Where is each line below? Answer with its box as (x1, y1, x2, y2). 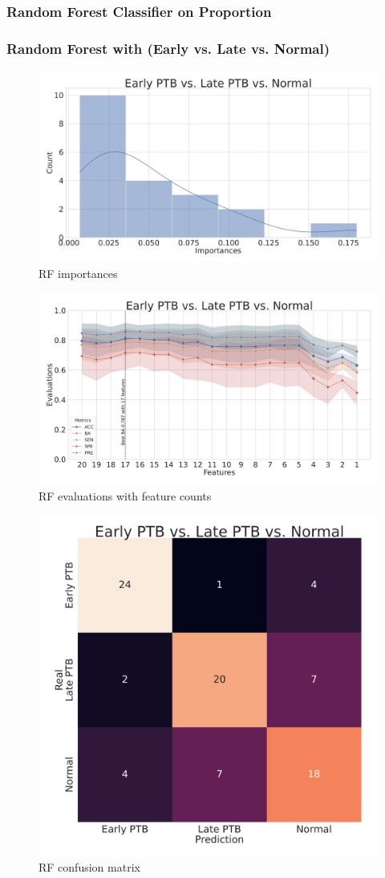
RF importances (38, 265, 118, 282)
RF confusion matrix (38, 859, 140, 876)
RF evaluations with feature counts (38, 487, 212, 504)
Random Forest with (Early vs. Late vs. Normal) (6, 38, 330, 58)
